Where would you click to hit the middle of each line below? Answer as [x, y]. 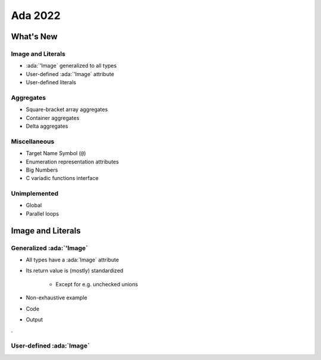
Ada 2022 [36, 15]
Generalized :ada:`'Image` [50, 248]
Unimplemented [35, 194]
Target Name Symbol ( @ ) [56, 153]
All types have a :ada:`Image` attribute [72, 260]
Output [34, 319]
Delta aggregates [47, 126]
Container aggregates [53, 118]
